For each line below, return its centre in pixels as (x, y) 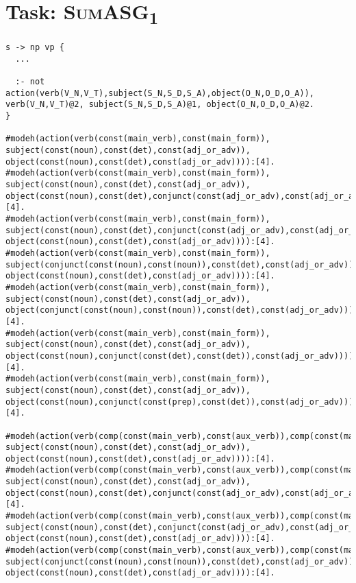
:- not (30, 82)
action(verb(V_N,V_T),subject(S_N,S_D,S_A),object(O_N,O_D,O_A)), (160, 93)
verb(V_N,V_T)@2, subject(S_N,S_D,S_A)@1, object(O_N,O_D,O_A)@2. (160, 105)
